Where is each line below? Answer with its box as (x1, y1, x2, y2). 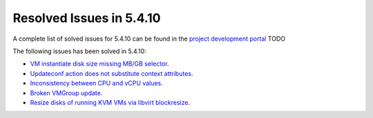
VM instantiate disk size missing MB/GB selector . (30, 59, 169, 68)
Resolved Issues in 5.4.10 (12, 10, 161, 26)
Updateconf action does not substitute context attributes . (30, 69, 193, 77)
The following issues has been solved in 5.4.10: (12, 47, 146, 55)
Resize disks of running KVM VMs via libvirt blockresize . (30, 98, 190, 106)
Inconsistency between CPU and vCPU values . (30, 79, 164, 88)
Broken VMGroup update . (30, 88, 103, 97)
